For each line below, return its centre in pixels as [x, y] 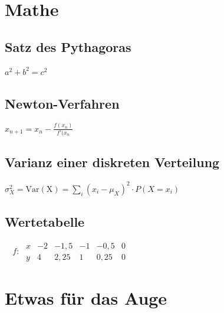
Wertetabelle [45, 222]
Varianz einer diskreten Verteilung [112, 162]
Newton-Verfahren [62, 103]
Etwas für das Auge [86, 298]
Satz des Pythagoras [68, 46]
